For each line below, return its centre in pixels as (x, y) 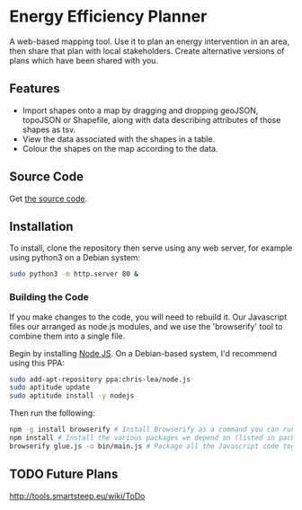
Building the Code (49, 297)
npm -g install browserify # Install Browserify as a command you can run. (154, 430)
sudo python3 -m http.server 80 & (74, 274)
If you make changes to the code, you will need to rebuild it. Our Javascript (148, 317)
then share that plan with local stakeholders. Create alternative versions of (147, 50)
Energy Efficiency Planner (108, 17)
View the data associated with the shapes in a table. (119, 139)
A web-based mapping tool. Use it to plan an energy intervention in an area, (150, 41)
